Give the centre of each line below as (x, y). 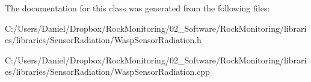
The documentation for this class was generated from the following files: (137, 8)
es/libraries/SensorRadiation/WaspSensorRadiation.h (103, 40)
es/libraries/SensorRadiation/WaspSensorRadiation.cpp (107, 72)
